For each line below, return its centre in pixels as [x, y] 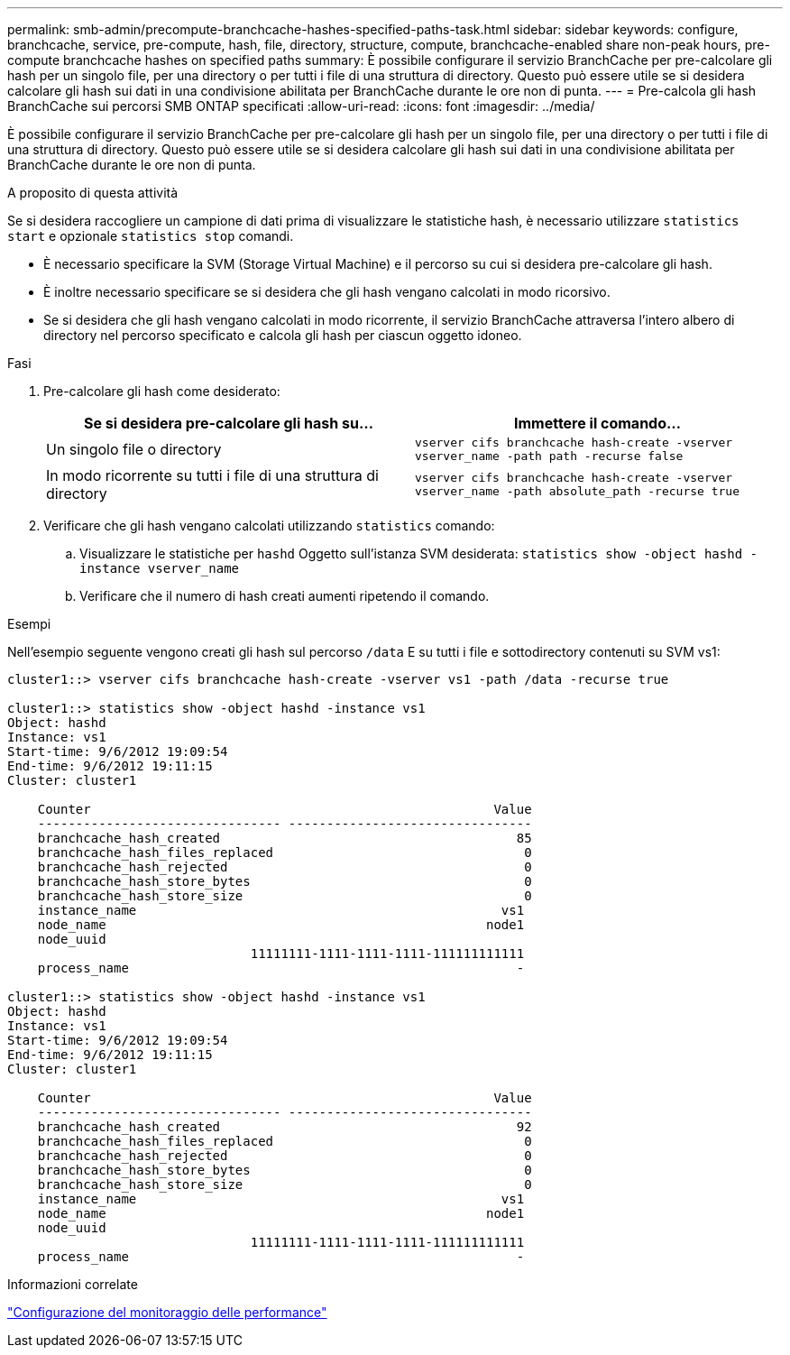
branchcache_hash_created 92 [285, 1127]
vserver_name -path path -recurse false [549, 456]
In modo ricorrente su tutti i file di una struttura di [212, 475]
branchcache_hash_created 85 [285, 838]
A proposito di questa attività [93, 193]
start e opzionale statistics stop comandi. [151, 236]
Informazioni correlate [73, 1284]
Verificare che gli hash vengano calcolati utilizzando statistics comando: [269, 525]
